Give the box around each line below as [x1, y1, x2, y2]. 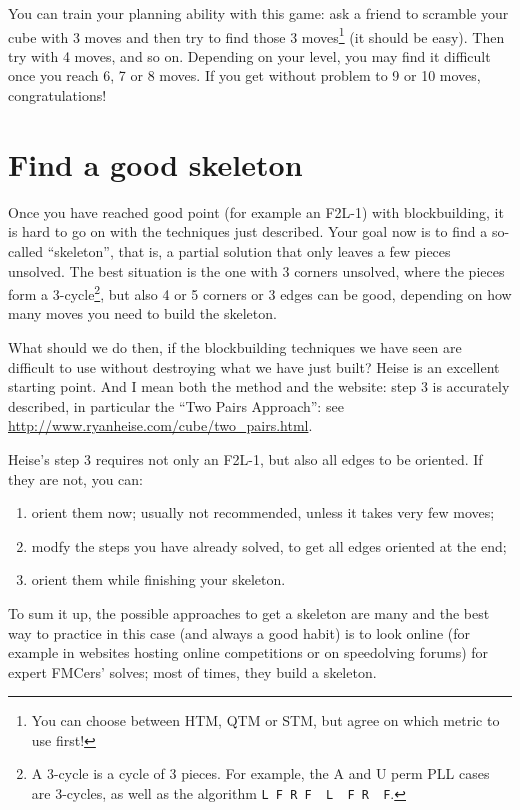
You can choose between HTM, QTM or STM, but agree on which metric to [31, 710, 500, 731]
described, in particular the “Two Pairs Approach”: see [8, 395, 344, 416]
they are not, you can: [8, 468, 143, 489]
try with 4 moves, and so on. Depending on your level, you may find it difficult [8, 45, 491, 66]
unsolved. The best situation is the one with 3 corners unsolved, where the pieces [8, 260, 505, 281]
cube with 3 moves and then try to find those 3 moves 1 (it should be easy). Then [8, 23, 505, 47]
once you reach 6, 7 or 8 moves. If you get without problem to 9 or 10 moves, [8, 65, 481, 86]
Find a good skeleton [8, 143, 303, 184]
